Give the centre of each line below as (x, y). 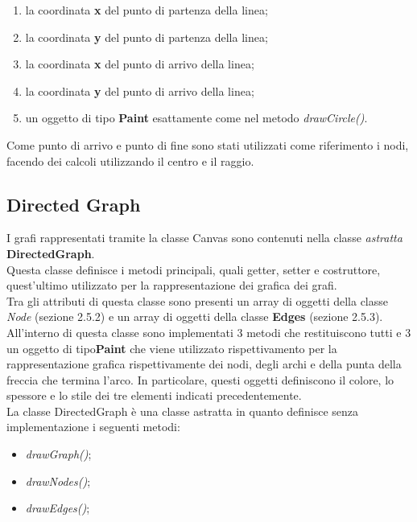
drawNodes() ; (58, 481)
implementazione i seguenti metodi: (93, 427)
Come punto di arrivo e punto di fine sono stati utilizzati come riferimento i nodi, (208, 144)
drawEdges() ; (58, 508)
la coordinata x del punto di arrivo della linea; (140, 64)
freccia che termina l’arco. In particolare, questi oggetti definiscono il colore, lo (200, 379)
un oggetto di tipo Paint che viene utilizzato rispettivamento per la (172, 348)
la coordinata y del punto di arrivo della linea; (140, 90)
